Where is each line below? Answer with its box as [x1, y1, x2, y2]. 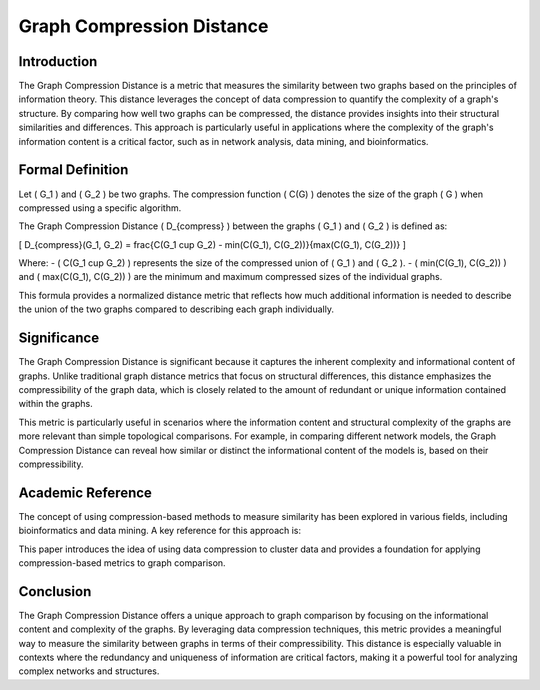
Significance [18, 330, 100, 347]
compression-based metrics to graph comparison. [18, 556, 226, 569]
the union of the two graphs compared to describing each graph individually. [18, 303, 335, 315]
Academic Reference [18, 484, 152, 501]
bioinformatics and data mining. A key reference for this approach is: [18, 525, 302, 537]
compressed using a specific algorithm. [18, 201, 182, 214]
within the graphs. [18, 398, 94, 410]
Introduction [18, 53, 98, 70]
